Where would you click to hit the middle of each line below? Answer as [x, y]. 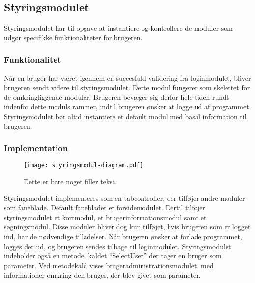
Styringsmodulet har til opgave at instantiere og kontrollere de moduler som [118, 28]
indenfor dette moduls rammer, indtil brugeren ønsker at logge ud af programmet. [127, 107]
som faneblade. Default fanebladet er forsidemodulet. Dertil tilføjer [105, 207]
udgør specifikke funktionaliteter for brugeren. [73, 37]
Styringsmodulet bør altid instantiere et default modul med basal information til [125, 116]
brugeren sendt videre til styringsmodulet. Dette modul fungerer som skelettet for [127, 87]
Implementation [36, 148]
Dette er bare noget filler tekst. [71, 181]
